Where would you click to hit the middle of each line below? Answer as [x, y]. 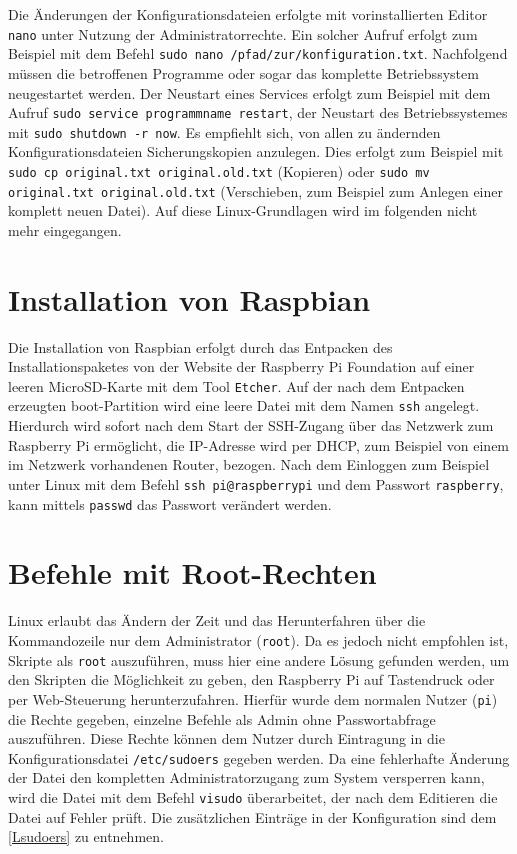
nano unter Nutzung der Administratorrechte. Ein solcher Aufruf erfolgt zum [243, 33]
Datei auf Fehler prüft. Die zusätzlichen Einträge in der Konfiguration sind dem [252, 816]
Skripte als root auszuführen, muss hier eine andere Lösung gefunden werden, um [259, 659]
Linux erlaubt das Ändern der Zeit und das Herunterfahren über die [217, 620]
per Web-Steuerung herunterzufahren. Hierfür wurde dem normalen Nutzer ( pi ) [253, 698]
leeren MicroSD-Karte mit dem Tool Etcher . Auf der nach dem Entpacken [236, 385]
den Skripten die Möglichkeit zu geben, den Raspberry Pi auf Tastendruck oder [251, 679]
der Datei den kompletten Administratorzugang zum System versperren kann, [246, 777]
